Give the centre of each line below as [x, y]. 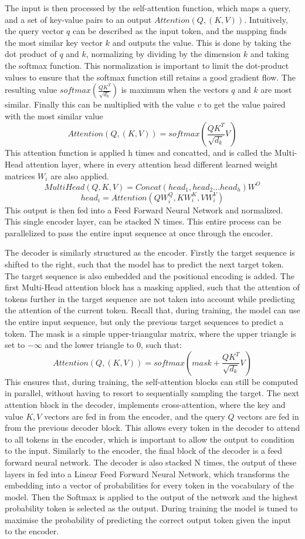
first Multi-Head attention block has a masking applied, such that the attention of [152, 287]
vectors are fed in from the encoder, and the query [135, 416]
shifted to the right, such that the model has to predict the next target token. [144, 264]
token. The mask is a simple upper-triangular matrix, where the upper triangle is [150, 333]
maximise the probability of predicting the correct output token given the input [148, 519]
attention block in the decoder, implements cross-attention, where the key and [145, 404]
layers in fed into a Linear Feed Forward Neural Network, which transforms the [147, 473]
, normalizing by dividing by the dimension [163, 54]
